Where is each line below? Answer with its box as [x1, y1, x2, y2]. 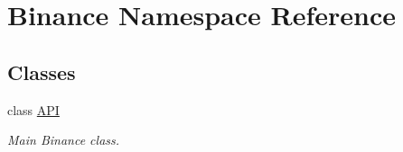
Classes [7, 58, 76, 85]
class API [7, 100, 60, 119]
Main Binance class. [7, 130, 120, 149]
